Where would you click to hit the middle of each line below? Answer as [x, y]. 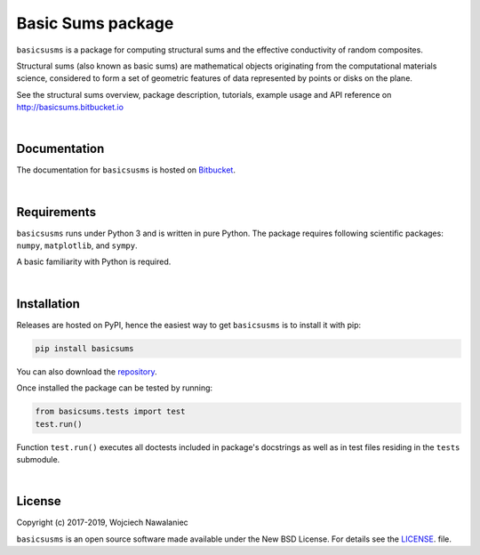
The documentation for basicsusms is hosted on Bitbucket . [126, 170]
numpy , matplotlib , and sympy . [77, 245]
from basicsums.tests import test [110, 412]
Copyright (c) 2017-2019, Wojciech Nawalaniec [102, 523]
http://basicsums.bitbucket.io [70, 108]
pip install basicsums [84, 348]
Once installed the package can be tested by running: [115, 388]
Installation [48, 304]
